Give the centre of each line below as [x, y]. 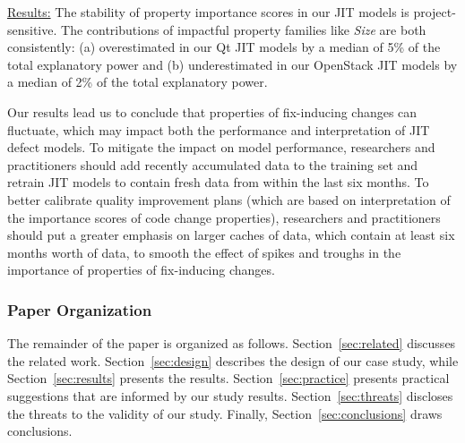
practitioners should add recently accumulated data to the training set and [213, 164]
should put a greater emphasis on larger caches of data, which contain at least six [231, 235]
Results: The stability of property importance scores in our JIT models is [208, 12]
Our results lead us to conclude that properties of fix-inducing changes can [212, 111]
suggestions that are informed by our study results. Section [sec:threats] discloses [230, 395]
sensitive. [32, 29]
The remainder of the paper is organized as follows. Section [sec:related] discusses [232, 343]
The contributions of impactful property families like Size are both [244, 29]
